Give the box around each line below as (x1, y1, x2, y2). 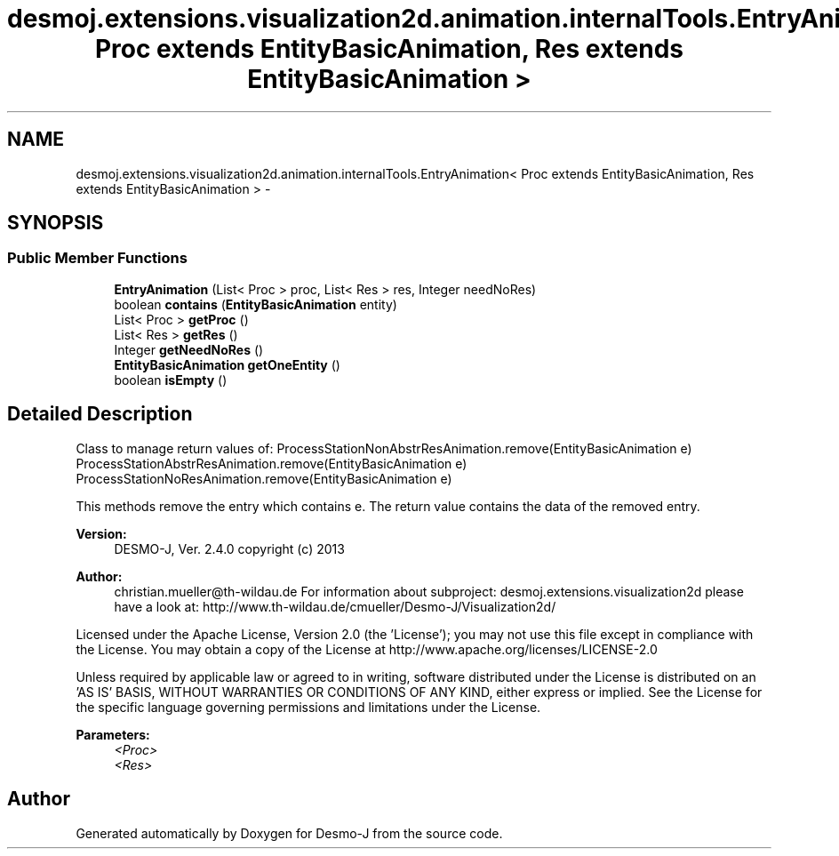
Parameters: (76, 726, 150, 742)
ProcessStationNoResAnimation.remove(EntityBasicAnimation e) (76, 470, 452, 486)
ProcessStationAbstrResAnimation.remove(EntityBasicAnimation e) (76, 455, 467, 471)
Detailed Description (7, 403, 193, 426)
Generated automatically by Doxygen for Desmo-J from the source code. (76, 825, 503, 841)
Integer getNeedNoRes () (114, 341, 264, 357)
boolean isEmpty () (114, 372, 228, 388)
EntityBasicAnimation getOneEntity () (114, 356, 340, 372)
